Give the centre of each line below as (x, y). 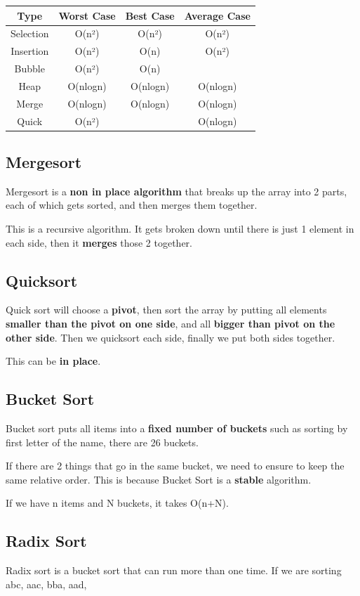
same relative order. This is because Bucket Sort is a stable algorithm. (159, 479)
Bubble (29, 69)
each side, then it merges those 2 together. (99, 242)
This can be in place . (53, 361)
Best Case (150, 15)
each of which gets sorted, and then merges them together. (132, 205)
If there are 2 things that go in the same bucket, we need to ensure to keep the (175, 466)
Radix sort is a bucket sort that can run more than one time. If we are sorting (174, 570)
